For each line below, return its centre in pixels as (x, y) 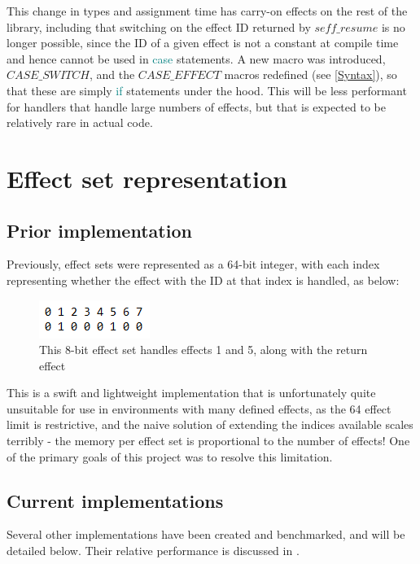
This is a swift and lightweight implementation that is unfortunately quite (191, 393)
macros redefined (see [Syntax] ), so (311, 74)
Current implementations (115, 500)
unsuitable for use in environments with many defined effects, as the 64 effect (199, 408)
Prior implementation (99, 230)
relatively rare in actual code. (80, 122)
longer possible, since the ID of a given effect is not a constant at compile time (203, 43)
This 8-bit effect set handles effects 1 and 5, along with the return (203, 350)
